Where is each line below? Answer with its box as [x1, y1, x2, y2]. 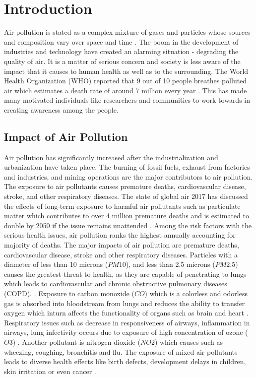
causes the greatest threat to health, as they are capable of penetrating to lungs [4, 268, 247, 279]
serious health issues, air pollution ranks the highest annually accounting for [4, 230, 236, 240]
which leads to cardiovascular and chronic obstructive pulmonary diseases [4, 278, 227, 289]
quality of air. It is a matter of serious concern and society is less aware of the [4, 56, 241, 66]
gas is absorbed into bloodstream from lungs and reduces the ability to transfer [4, 298, 245, 308]
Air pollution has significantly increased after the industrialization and [4, 152, 218, 162]
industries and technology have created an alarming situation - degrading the [4, 46, 239, 57]
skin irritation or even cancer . [4, 366, 96, 376]
